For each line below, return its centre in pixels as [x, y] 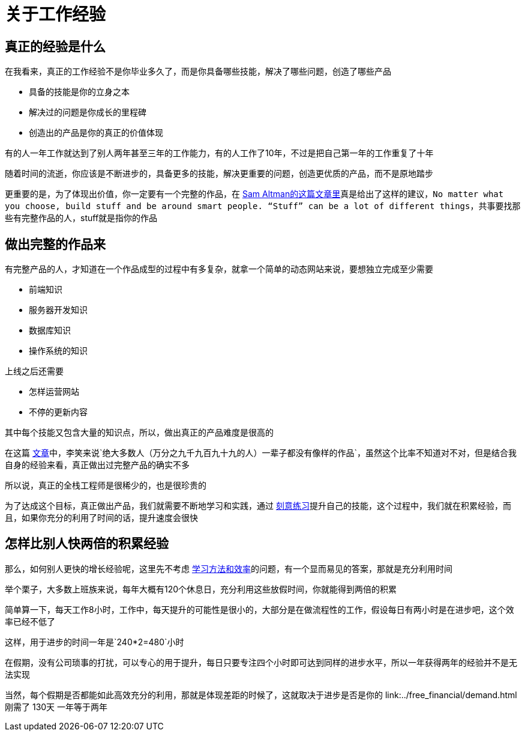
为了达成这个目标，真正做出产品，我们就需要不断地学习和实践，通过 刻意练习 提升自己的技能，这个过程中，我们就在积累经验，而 [258, 506]
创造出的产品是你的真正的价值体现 [96, 133]
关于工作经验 [55, 14]
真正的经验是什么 [55, 46]
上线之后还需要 [34, 371]
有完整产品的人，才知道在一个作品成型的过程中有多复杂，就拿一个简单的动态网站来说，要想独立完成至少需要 [219, 269]
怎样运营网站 [54, 392]
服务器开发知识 [58, 310]
